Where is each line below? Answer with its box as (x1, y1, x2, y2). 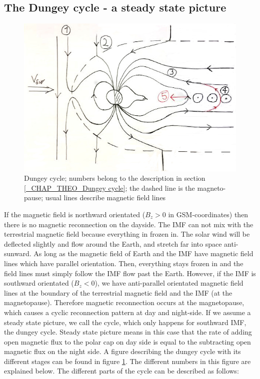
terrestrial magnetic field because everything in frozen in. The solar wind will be (4, 229, 250, 239)
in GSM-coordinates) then (168, 209, 248, 219)
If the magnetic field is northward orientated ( (4, 209, 145, 219)
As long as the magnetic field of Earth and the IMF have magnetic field (33, 248, 253, 259)
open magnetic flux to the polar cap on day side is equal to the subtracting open (4, 336, 251, 347)
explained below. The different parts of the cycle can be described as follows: (4, 366, 239, 376)
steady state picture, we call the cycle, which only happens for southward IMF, (4, 317, 246, 327)
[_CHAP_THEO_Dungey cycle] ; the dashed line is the (24, 182, 195, 193)
